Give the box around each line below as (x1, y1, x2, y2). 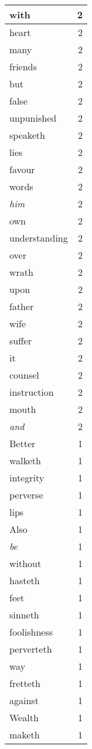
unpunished (9, 111, 57, 125)
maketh (9, 728, 40, 741)
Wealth (9, 711, 39, 724)
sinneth (9, 608, 39, 621)
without (9, 556, 42, 570)
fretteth (9, 676, 40, 690)
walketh (9, 454, 41, 467)
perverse (9, 488, 43, 501)
